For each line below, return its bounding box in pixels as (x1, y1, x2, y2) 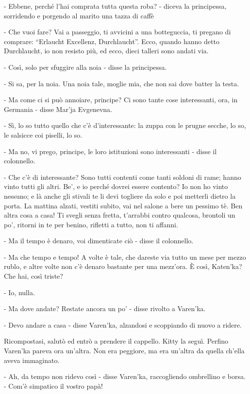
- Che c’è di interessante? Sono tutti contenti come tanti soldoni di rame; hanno (4, 172, 241, 182)
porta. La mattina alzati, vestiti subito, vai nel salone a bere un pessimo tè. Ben (4, 200, 243, 210)
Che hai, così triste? (4, 271, 63, 281)
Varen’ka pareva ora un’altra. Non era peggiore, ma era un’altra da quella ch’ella (4, 346, 245, 356)
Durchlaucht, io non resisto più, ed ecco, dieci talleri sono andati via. (4, 46, 209, 56)
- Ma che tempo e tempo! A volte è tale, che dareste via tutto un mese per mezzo (4, 252, 246, 262)
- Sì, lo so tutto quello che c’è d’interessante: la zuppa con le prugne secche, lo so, (4, 120, 246, 130)
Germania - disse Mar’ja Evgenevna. (4, 104, 112, 114)
